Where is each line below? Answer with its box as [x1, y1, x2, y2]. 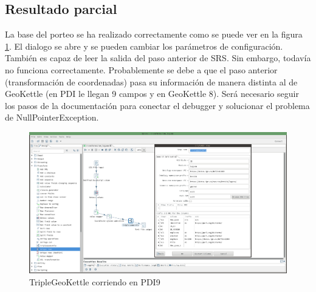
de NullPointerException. [5, 111, 99, 124]
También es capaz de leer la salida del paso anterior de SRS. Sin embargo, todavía [5, 51, 311, 64]
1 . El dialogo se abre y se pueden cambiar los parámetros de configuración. [5, 39, 283, 52]
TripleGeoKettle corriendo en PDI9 [29, 275, 160, 288]
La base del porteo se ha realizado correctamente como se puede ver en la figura [5, 28, 303, 41]
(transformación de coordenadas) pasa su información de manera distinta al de [5, 75, 298, 88]
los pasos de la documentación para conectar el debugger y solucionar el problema [5, 99, 310, 111]
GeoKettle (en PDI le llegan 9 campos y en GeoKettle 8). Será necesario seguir [5, 87, 299, 100]
